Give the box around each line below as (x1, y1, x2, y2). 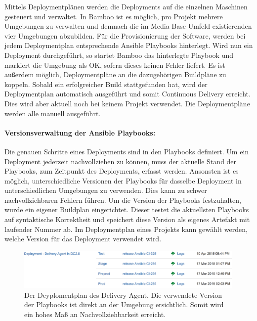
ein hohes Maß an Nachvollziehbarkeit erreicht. (24, 309, 166, 320)
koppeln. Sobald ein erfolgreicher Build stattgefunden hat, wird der (4, 79, 208, 89)
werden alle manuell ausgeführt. (4, 108, 101, 118)
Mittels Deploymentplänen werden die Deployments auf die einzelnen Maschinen (4, 1, 248, 11)
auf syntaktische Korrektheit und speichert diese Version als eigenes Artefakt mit (4, 214, 250, 225)
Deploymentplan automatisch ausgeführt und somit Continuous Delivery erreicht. (4, 89, 251, 99)
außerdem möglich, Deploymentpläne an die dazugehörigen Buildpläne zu (4, 69, 226, 80)
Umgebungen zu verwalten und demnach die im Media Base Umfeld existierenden (4, 21, 252, 31)
